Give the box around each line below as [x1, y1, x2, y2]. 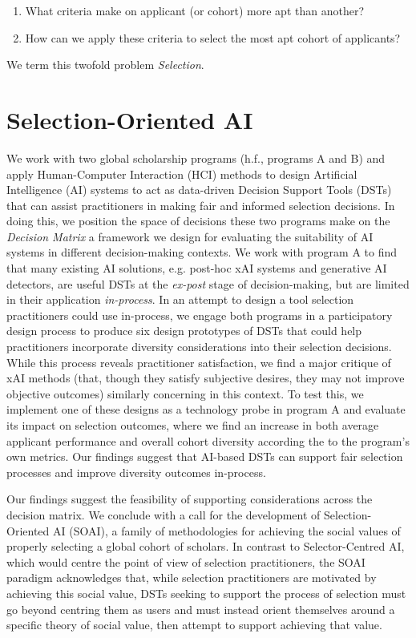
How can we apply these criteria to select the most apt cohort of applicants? [25, 29, 401, 46]
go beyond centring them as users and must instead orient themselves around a [6, 600, 395, 617]
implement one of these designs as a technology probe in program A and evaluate [6, 401, 406, 418]
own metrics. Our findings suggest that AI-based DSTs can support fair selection [6, 448, 403, 465]
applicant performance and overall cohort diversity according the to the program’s [6, 432, 410, 449]
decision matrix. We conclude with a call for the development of [6, 506, 321, 523]
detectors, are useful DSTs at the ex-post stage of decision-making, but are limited [6, 275, 410, 292]
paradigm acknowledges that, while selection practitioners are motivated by [6, 569, 377, 586]
